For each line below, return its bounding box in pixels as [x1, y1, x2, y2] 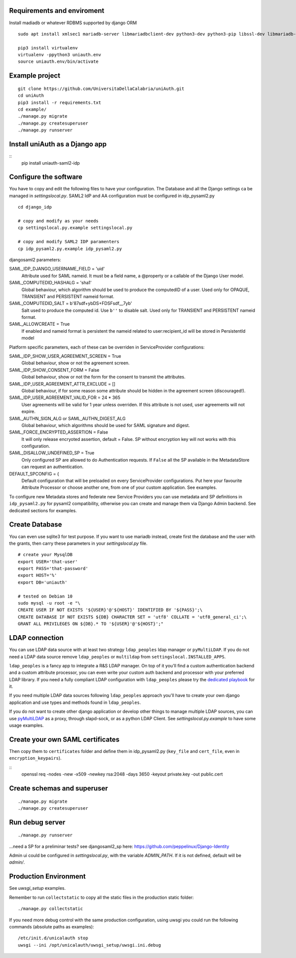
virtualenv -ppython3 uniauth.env [18, 52, 101, 58]
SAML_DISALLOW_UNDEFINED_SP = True [9, 450, 95, 456]
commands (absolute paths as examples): [9, 923, 94, 929]
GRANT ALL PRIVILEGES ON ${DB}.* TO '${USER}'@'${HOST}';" [18, 621, 164, 627]
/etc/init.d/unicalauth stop [18, 935, 88, 941]
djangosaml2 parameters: [9, 257, 61, 262]
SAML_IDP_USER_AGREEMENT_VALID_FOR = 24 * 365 [9, 394, 120, 400]
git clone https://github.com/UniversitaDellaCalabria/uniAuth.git [18, 86, 185, 91]
